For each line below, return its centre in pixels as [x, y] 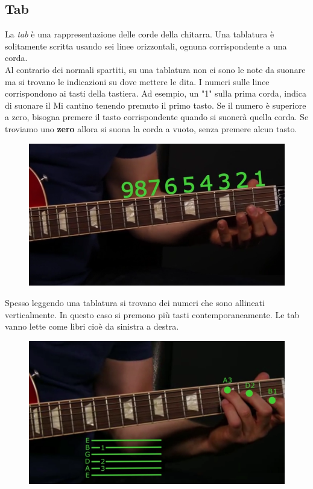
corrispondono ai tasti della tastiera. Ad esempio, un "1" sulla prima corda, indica [156, 93]
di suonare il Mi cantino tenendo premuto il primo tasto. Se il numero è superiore [156, 105]
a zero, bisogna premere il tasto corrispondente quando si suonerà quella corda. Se [157, 117]
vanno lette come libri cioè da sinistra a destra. [92, 326]
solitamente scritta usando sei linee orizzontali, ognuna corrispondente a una [146, 46]
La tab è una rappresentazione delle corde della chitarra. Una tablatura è [140, 34]
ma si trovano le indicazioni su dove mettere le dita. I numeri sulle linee [137, 81]
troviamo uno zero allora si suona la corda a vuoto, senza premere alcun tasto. [151, 128]
